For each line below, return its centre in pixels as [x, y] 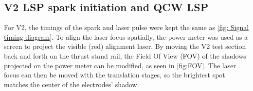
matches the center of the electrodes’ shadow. [72, 84]
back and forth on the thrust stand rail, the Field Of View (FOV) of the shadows [125, 55]
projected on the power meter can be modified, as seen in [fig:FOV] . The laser [120, 65]
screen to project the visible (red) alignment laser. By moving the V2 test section [125, 46]
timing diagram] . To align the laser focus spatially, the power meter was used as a [126, 37]
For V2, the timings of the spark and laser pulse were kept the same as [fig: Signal [126, 27]
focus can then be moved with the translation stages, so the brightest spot [115, 75]
